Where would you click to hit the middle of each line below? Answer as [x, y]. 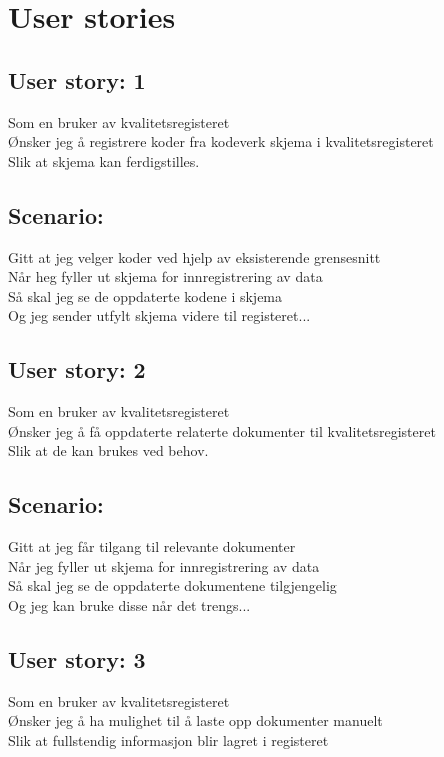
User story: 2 [77, 369]
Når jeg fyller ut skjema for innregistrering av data [164, 565]
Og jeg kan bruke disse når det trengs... [129, 604]
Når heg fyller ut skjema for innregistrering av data [165, 276]
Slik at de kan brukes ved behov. [108, 450]
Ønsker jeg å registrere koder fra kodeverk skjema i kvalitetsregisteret [221, 141]
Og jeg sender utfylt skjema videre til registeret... [159, 315]
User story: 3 [77, 658]
